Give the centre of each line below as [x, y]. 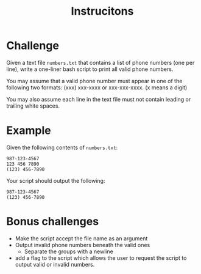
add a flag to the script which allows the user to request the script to [101, 257]
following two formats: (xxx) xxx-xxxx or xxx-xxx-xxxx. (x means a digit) [97, 87]
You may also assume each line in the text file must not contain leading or [99, 99]
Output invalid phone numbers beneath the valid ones [83, 245]
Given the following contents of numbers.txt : [62, 147]
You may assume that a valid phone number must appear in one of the [94, 81]
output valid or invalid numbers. [55, 264]
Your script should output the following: [56, 180]
